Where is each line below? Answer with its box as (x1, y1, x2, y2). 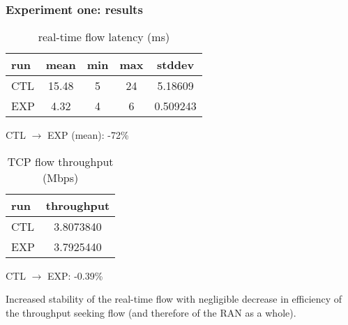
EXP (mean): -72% (47, 128, 129, 142)
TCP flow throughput (7, 153, 114, 169)
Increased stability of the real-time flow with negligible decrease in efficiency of (6, 292, 342, 306)
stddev (157, 56, 195, 73)
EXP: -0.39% (47, 268, 103, 282)
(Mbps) (43, 169, 79, 186)
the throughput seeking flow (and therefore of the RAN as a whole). (6, 305, 296, 319)
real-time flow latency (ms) (38, 29, 170, 45)
